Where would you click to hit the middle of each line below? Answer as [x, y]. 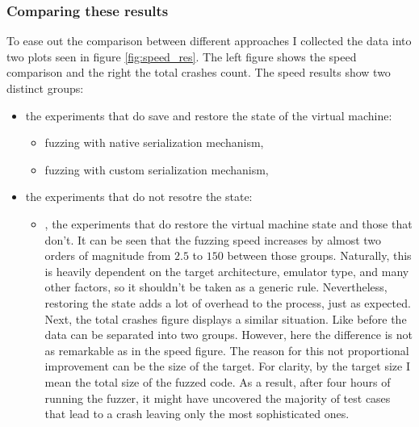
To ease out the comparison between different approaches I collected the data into [209, 41]
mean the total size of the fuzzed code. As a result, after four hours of [218, 381]
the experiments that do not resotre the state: [139, 197]
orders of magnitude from [108, 255]
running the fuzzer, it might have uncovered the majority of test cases [218, 398]
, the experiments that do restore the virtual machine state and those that [228, 223]
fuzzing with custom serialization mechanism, [157, 169]
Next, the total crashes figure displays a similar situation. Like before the [226, 318]
